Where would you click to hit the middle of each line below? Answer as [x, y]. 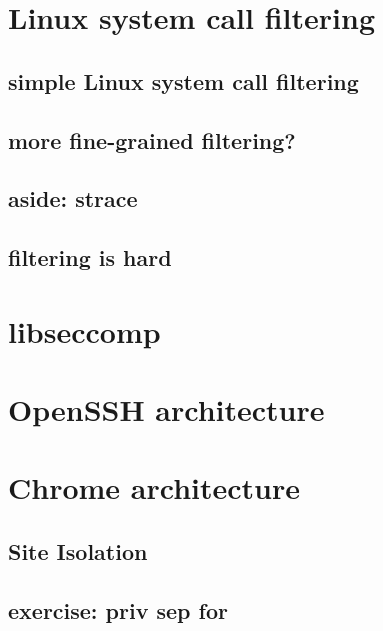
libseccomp [84, 330]
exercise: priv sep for [118, 609]
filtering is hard [90, 257]
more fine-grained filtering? [152, 139]
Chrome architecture [154, 487]
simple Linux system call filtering [183, 80]
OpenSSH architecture [166, 409]
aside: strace [73, 198]
